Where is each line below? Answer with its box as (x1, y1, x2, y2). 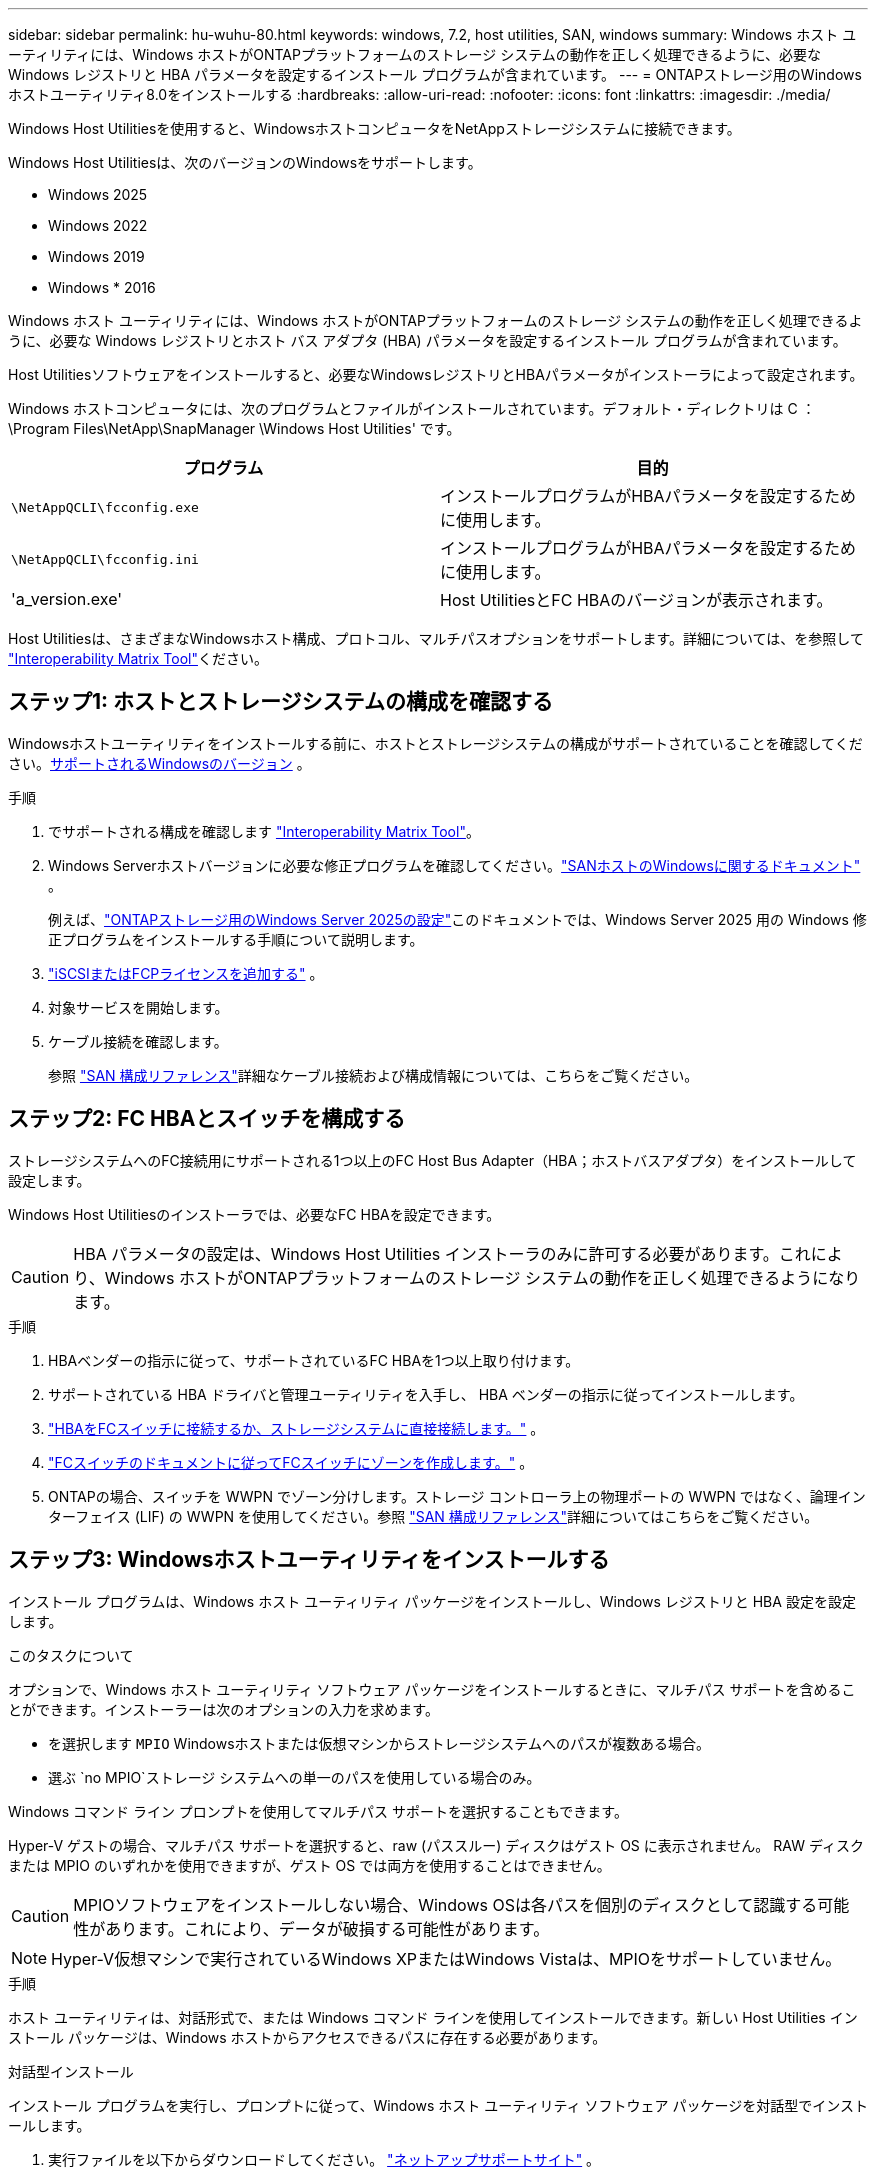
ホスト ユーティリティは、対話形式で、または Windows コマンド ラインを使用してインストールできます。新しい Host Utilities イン (8, 2008, 858, 2026)
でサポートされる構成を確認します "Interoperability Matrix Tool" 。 (48, 822, 480, 840)
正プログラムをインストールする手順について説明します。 (48, 930, 424, 948)
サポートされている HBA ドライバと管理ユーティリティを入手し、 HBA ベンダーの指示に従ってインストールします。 (48, 1385, 804, 1403)
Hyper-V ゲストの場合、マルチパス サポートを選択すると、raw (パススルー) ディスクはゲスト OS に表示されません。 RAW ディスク (8, 1836, 864, 1854)
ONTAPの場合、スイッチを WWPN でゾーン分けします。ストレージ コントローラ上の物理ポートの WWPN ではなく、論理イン (48, 1487, 866, 1505)
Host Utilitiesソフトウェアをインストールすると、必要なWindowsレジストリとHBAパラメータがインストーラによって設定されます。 (8, 366, 864, 383)
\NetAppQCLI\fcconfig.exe (11, 499, 199, 515)
